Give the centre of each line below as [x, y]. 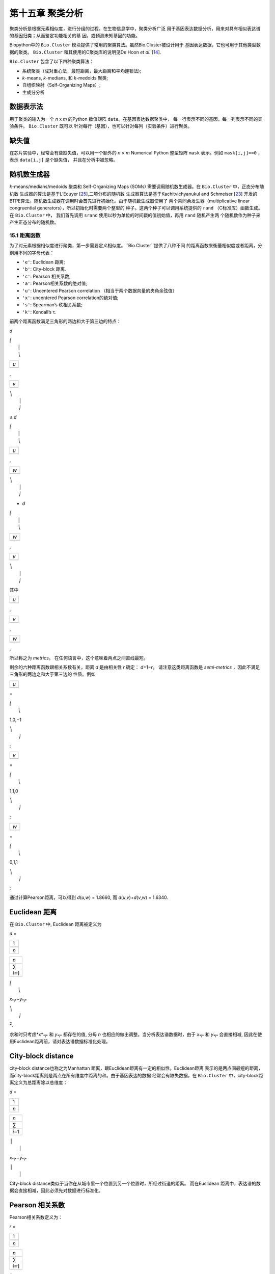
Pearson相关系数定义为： [36, 1217]
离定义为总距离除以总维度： [38, 1082]
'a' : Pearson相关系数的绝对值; [55, 283]
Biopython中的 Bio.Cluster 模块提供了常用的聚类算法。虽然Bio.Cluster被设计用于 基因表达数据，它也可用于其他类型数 [135, 45]
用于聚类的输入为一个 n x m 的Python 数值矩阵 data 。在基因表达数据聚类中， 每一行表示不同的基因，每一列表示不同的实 [136, 119]
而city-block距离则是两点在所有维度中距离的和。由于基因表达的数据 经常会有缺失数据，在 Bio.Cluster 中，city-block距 [136, 1075]
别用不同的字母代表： [32, 253]
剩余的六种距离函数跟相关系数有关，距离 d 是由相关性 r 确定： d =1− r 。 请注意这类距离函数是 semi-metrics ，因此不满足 [135, 667]
